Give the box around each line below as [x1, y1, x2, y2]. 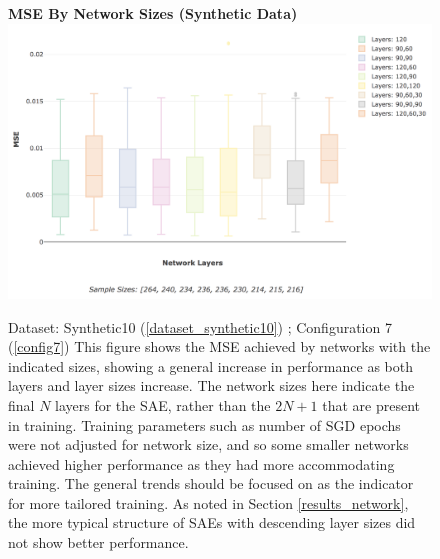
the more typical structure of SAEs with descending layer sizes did [8, 512, 416, 533]
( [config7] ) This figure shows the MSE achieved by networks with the [8, 336, 431, 357]
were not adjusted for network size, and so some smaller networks [8, 434, 409, 455]
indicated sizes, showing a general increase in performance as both [8, 355, 413, 376]
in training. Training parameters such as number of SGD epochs [8, 414, 401, 435]
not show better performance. [8, 532, 189, 553]
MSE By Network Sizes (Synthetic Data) [8, 3, 298, 23]
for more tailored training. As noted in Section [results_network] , [8, 492, 409, 513]
